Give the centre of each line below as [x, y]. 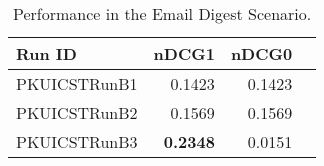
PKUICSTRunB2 [77, 112]
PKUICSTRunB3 [77, 141]
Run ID [46, 53]
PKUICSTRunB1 [77, 83]
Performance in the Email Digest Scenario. [162, 13]
